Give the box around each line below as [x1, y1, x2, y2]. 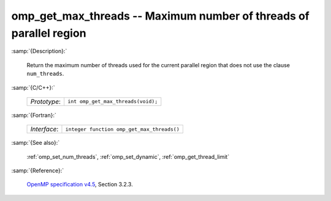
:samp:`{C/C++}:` [11, 84, 55, 91]
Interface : [30, 125, 59, 134]
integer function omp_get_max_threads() [65, 126, 180, 133]
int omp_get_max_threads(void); [67, 98, 158, 105]
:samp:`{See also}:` [11, 139, 60, 147]
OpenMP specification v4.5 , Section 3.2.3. [26, 181, 133, 188]
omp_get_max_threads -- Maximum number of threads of [11, 9, 310, 23]
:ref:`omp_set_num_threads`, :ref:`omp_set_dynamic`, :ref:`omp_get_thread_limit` [26, 153, 230, 160]
